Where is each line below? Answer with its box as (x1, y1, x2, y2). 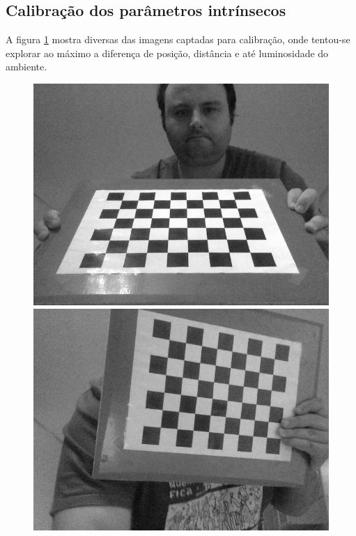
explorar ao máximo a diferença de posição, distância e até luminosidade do (6, 45, 329, 60)
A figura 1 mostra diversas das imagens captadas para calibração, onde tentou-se (6, 32, 350, 47)
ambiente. (6, 59, 47, 74)
